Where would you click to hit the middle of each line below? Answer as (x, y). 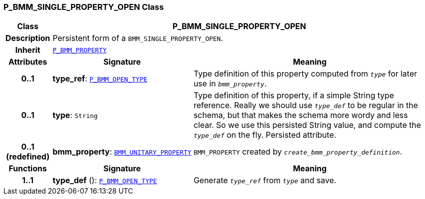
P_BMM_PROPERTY (80, 50)
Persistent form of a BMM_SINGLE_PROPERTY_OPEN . (138, 38)
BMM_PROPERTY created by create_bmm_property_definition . (298, 152)
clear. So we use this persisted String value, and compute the (307, 125)
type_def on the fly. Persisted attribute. (265, 135)
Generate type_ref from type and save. (265, 180)
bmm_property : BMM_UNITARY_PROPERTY (122, 152)
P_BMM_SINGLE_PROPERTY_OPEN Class (84, 7)
